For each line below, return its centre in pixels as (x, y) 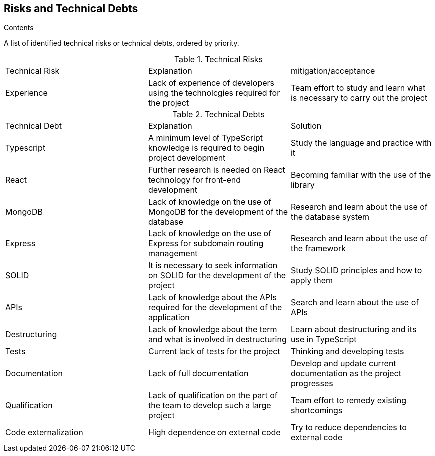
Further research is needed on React (217, 170)
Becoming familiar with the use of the (361, 175)
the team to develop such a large (210, 405)
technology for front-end (194, 180)
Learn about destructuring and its (353, 330)
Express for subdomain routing (206, 244)
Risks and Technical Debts (71, 9)
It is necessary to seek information (213, 266)
